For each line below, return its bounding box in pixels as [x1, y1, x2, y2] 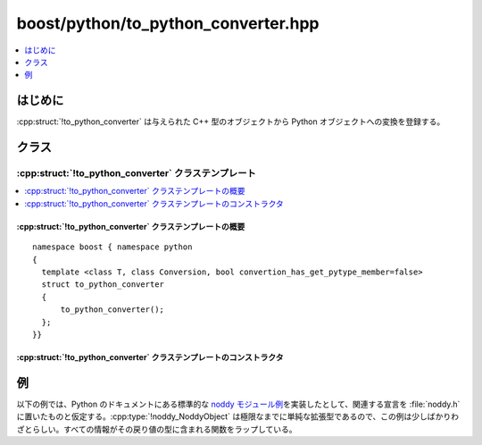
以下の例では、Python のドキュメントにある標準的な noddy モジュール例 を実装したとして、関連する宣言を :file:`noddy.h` [16, 399, 461, 409]
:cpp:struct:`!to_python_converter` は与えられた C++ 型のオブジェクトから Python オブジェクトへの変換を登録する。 [16, 116, 445, 127]
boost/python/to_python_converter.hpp [16, 13, 320, 33]
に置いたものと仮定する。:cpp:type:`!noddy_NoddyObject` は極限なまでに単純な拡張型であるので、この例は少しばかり [16, 411, 452, 422]
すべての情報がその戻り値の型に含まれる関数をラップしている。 [62, 424, 298, 434]
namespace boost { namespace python [32, 242, 193, 252]
